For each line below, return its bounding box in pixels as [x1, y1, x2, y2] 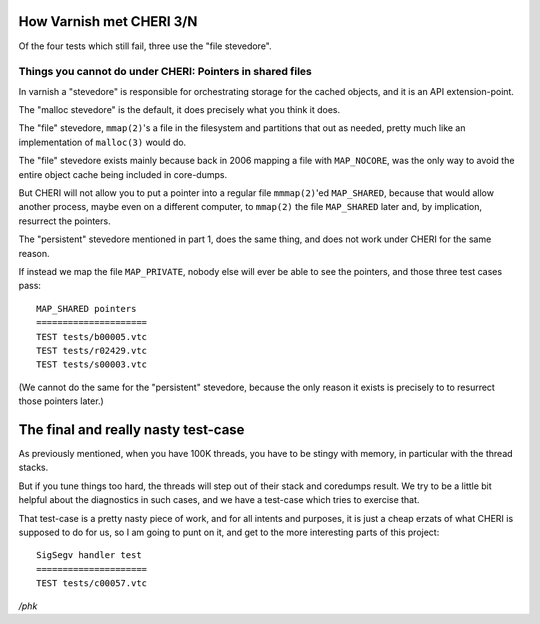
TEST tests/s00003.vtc [36, 359, 148, 370]
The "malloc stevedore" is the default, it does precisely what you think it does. [18, 104, 340, 116]
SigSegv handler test [36, 550, 142, 561]
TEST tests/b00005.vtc [36, 331, 148, 342]
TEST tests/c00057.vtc [36, 578, 148, 589]
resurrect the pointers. [18, 215, 111, 227]
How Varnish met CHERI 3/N [18, 13, 198, 30]
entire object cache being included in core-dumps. [18, 168, 228, 180]
